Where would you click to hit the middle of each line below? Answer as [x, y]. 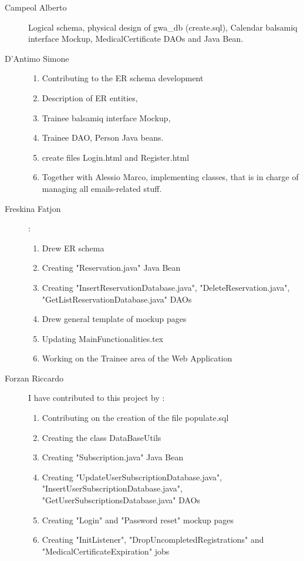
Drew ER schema [73, 248]
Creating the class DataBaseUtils [102, 437]
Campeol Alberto [36, 7]
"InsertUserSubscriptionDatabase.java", [112, 488]
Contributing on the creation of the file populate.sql [135, 418]
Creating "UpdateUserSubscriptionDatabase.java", [132, 477]
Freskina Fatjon [33, 208]
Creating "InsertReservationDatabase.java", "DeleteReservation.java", [166, 287]
